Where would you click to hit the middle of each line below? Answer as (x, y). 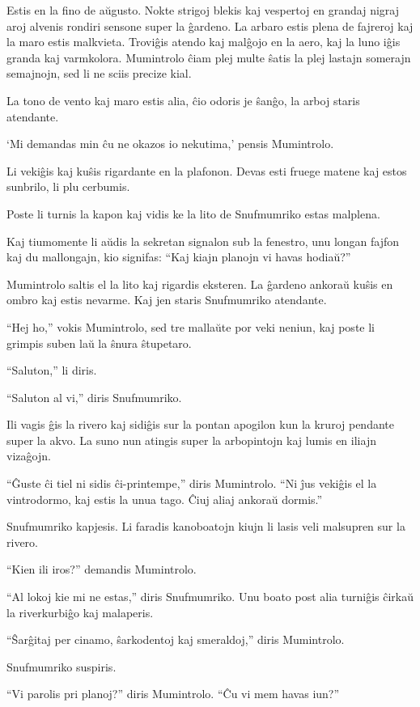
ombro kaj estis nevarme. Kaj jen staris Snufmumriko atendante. (167, 300)
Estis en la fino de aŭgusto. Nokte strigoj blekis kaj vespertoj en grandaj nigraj (203, 10)
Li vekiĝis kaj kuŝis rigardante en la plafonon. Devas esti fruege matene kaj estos (207, 170)
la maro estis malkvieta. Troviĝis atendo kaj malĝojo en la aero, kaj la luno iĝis (204, 42)
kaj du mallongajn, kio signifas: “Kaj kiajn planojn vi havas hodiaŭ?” (179, 257)
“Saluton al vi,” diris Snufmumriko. (94, 397)
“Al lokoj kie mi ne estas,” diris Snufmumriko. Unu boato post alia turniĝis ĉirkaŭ (210, 597)
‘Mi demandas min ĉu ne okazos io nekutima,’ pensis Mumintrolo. (170, 144)
